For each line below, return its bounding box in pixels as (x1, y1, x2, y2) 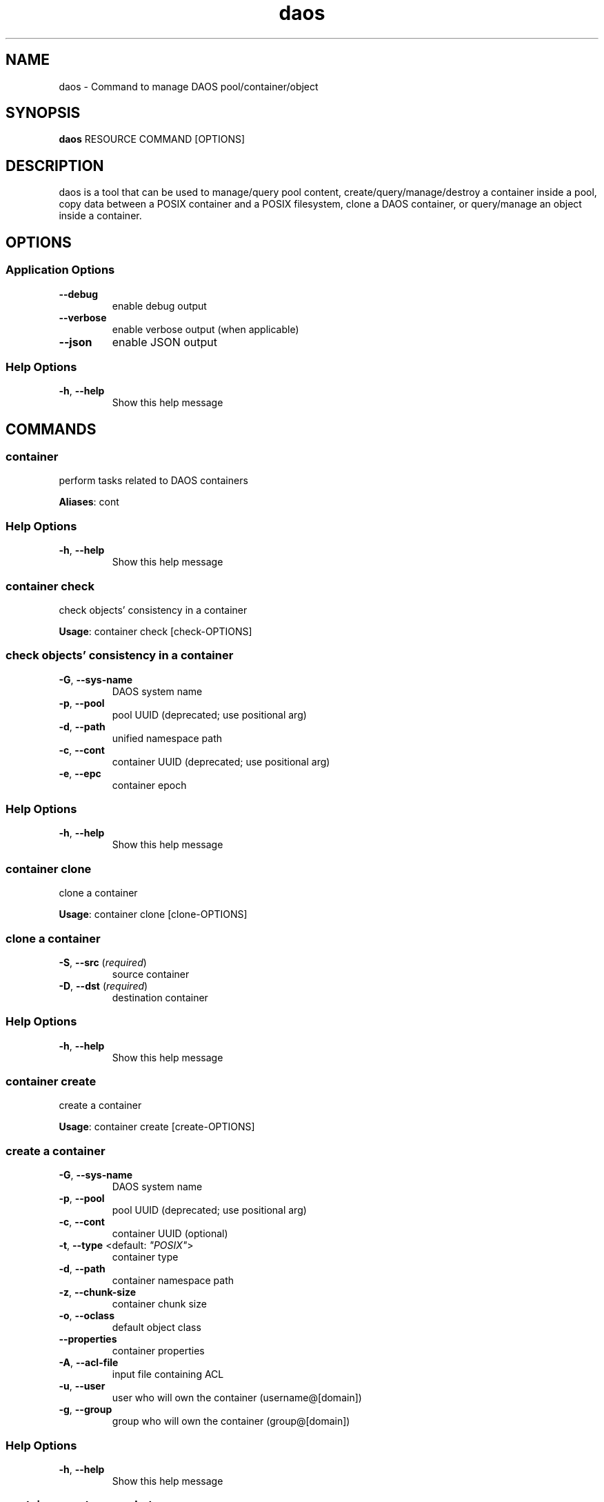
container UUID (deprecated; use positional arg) (112, 755, 330, 768)
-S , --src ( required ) (59, 956, 147, 968)
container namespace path (112, 1274, 234, 1287)
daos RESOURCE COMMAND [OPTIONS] (59, 133, 245, 146)
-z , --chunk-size (59, 1286, 137, 1299)
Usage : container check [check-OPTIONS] (59, 625, 252, 637)
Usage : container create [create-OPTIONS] (59, 1121, 255, 1133)
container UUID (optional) (112, 1228, 228, 1240)
